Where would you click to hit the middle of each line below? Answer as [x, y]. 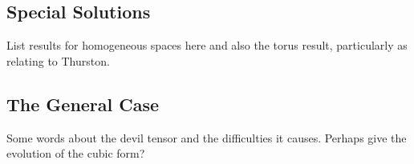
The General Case [83, 104]
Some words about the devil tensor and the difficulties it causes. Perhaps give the [207, 137]
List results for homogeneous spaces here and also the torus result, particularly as [207, 45]
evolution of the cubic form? [76, 153]
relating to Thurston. [58, 60]
